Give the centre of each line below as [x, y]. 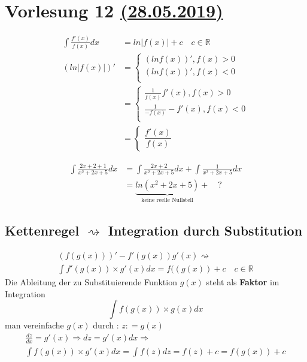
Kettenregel [42, 230]
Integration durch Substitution [205, 230]
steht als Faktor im [243, 282]
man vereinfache [34, 325]
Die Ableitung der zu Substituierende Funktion [91, 282]
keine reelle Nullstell [167, 200]
